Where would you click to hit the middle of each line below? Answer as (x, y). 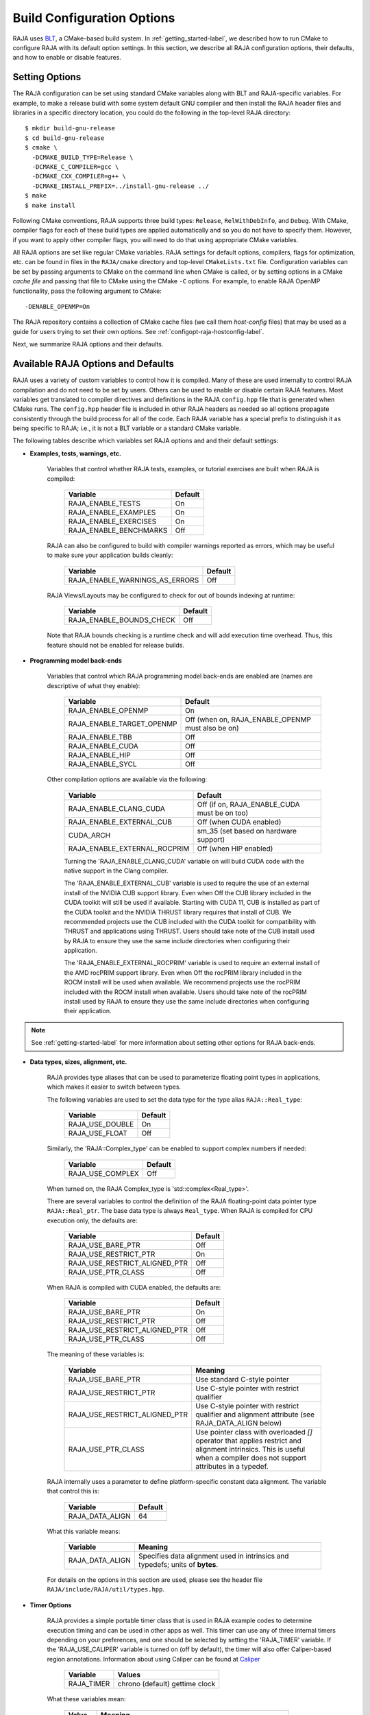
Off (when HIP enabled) (235, 849)
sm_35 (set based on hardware (247, 831)
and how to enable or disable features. (67, 58)
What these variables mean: (86, 1699)
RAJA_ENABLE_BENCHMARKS (118, 530)
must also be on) (212, 729)
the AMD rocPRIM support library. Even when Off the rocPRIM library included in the (183, 972)
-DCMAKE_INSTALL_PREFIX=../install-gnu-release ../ (120, 186)
